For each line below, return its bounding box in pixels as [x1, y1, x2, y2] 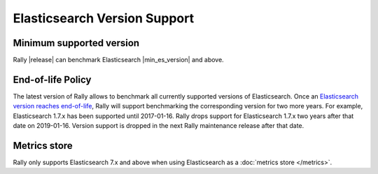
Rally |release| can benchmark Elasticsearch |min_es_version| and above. [13, 56, 224, 64]
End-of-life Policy [13, 73, 92, 85]
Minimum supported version [13, 37, 140, 49]
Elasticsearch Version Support [13, 10, 195, 26]
